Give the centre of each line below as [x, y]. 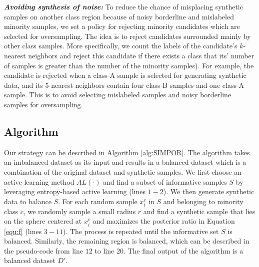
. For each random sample [98, 201]
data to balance [28, 201]
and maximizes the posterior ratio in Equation [164, 221]
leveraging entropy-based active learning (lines [75, 191]
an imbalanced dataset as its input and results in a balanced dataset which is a [125, 162]
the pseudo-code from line [44, 250]
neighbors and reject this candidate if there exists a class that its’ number [141, 55]
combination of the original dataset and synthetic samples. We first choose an [123, 171]
